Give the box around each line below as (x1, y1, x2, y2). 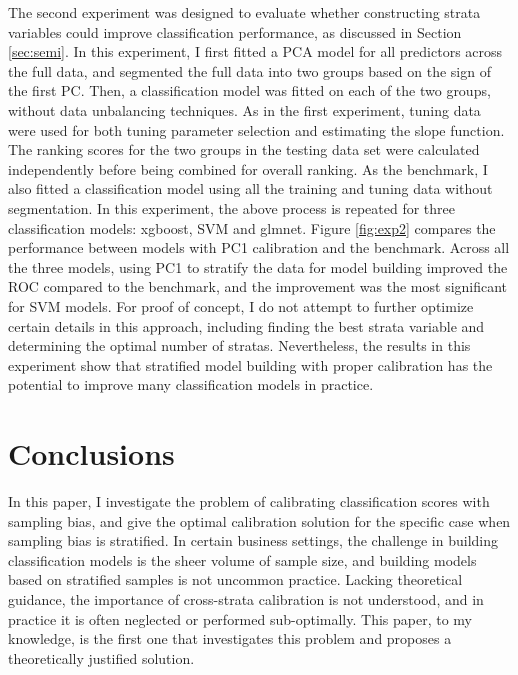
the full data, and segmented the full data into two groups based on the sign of (8, 60, 491, 81)
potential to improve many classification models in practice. (8, 374, 374, 395)
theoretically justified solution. (8, 647, 195, 668)
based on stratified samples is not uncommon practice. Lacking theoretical (8, 569, 463, 590)
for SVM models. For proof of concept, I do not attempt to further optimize (8, 295, 474, 316)
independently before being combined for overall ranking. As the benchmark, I (8, 158, 488, 179)
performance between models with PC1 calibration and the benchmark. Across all (8, 237, 510, 258)
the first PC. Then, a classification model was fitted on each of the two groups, (8, 80, 491, 101)
